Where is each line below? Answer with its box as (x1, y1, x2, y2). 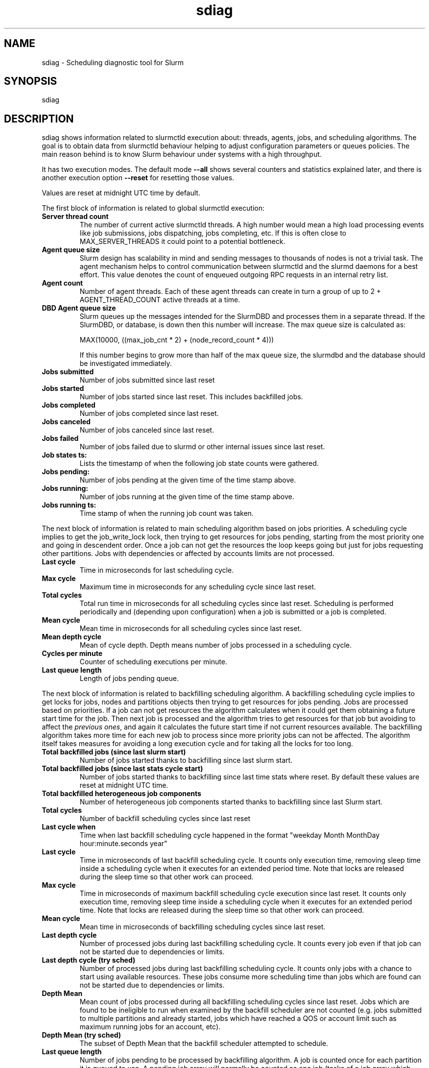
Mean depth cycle (42, 632, 101, 641)
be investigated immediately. (79, 359, 172, 368)
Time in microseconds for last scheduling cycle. (79, 566, 234, 575)
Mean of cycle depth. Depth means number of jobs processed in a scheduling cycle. (79, 641, 352, 650)
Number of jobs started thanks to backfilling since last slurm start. (79, 756, 293, 765)
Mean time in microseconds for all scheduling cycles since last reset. (79, 624, 302, 633)
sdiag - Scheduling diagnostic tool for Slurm (42, 58, 184, 67)
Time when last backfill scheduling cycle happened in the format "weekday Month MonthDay (79, 831, 380, 840)
